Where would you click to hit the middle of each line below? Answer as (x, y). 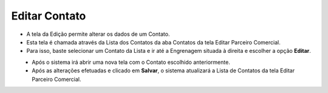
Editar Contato (49, 16)
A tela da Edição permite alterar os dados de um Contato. (98, 34)
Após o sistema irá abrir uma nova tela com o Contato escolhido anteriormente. (131, 62)
